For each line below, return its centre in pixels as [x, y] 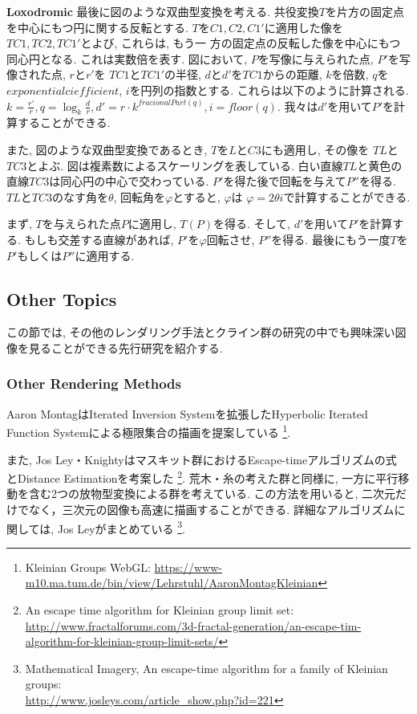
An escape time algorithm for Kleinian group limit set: [160, 610]
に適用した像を [304, 27]
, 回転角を [140, 196]
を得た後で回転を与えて [285, 181]
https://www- [188, 567]
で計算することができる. [347, 196]
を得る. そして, [251, 224]
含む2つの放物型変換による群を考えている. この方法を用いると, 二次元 [212, 494]
